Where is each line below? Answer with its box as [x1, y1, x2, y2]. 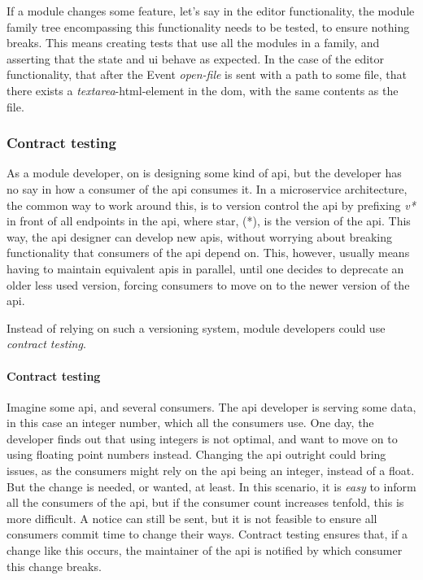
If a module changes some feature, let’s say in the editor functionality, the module [7, 2, 415, 19]
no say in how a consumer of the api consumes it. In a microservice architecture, [7, 180, 408, 197]
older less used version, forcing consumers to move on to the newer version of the [7, 276, 410, 293]
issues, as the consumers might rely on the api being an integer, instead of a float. [7, 462, 415, 479]
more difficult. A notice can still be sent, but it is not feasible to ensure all [7, 509, 377, 526]
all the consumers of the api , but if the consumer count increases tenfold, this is [7, 494, 404, 511]
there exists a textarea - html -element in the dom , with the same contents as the [7, 81, 399, 98]
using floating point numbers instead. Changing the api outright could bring [7, 446, 386, 463]
